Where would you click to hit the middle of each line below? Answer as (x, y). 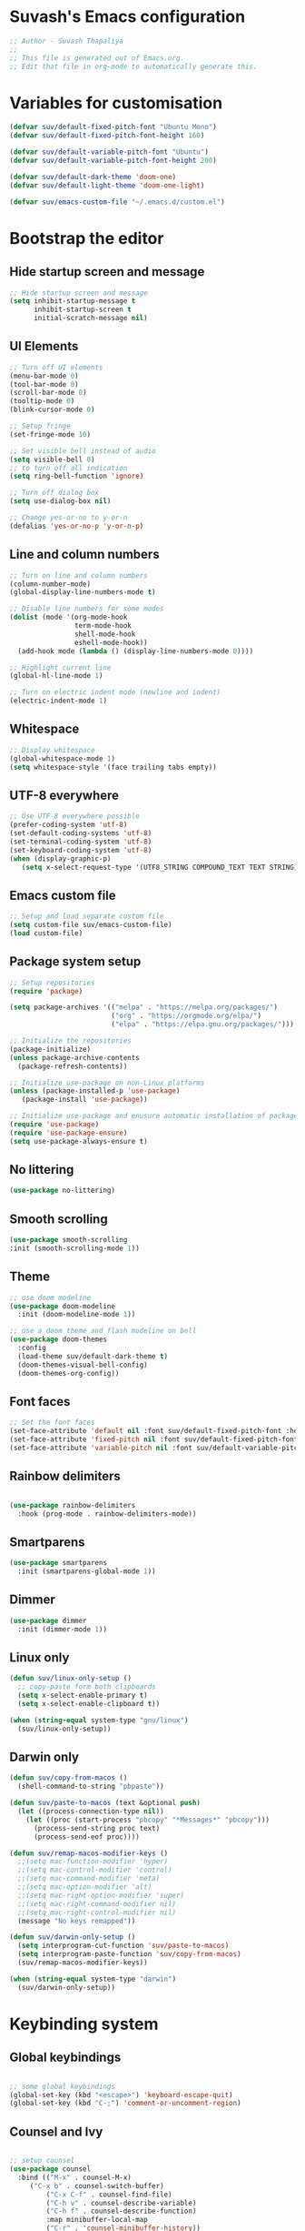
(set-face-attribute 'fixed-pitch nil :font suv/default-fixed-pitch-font (154, 1439)
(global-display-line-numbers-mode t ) (83, 592)
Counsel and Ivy (56, 2131)
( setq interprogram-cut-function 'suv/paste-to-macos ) (123, 1946)
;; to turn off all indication (69, 468)
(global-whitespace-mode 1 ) (63, 758)
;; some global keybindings (63, 2086)
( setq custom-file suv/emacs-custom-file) (91, 925)
